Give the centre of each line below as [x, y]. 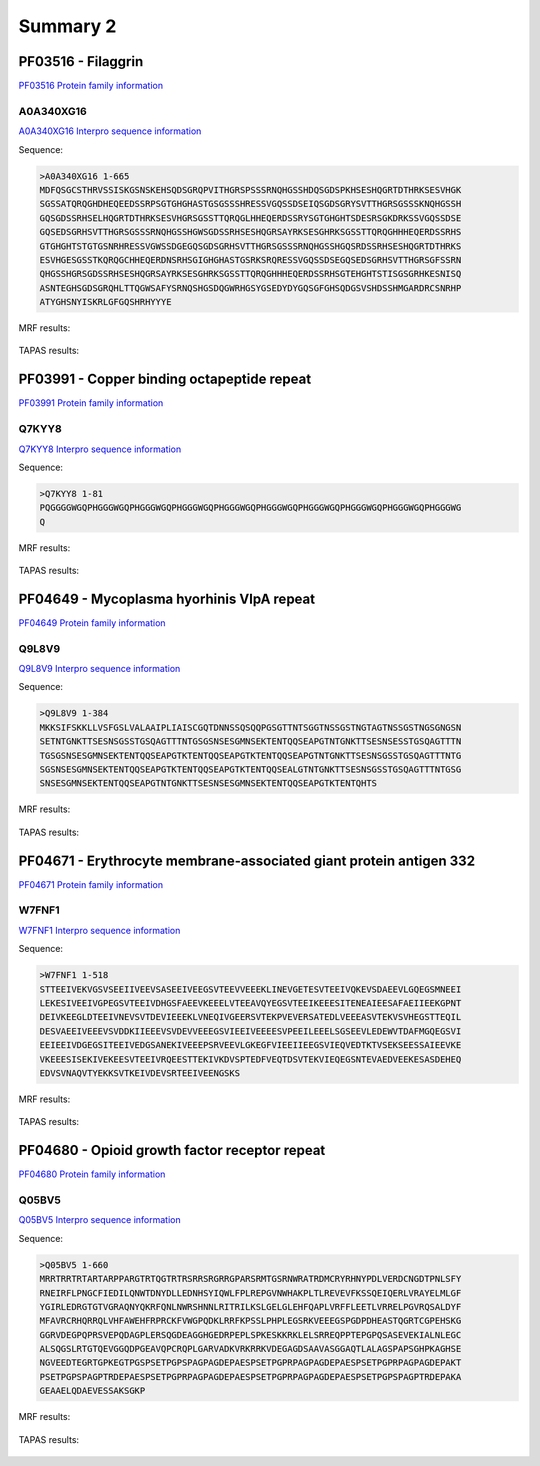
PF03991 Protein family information [91, 403]
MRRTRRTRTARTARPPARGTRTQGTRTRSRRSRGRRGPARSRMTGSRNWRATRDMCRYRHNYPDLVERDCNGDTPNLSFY [250, 1279]
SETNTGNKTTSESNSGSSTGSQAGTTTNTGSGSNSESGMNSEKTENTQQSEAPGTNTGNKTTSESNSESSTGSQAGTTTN [250, 741]
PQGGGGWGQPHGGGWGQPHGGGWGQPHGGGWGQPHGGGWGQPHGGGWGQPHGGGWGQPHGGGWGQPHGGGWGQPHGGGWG [250, 508]
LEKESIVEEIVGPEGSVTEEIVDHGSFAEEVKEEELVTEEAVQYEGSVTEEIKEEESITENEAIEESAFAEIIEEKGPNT [250, 1003]
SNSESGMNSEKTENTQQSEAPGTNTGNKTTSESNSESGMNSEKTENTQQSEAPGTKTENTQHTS [208, 783]
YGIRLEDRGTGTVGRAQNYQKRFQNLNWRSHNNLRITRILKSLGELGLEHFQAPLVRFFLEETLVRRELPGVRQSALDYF [250, 1306]
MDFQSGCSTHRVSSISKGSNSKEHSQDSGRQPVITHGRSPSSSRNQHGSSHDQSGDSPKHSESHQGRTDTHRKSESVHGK [250, 189]
